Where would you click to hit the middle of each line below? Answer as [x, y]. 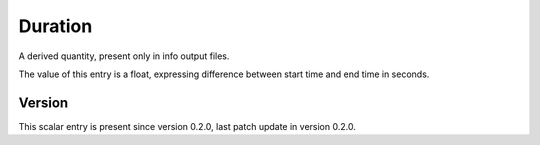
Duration [55, 26]
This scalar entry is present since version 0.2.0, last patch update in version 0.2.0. [187, 126]
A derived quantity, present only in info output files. [124, 56]
